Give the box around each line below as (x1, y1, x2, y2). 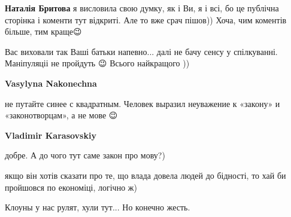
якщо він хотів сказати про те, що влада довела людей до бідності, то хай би (5, 169, 286, 181)
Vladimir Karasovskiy (5, 129, 96, 141)
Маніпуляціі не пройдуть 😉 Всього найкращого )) (5, 57, 190, 69)
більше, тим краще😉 (5, 25, 82, 38)
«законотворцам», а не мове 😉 (5, 109, 118, 121)
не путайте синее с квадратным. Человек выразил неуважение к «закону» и (5, 97, 280, 109)
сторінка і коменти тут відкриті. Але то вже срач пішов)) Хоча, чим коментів (5, 13, 287, 26)
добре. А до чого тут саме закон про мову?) (5, 149, 165, 161)
